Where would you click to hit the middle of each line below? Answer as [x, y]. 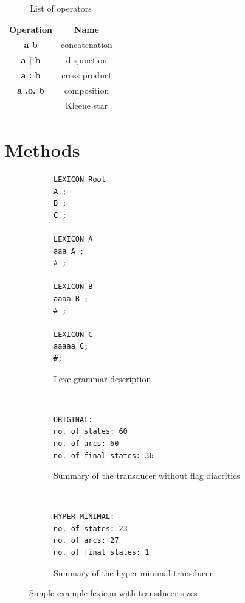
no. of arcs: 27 [86, 541]
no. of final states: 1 [102, 553]
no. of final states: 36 [104, 455]
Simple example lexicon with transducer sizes [113, 593]
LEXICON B [73, 287]
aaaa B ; [71, 298]
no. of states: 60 [91, 432]
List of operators [61, 8]
